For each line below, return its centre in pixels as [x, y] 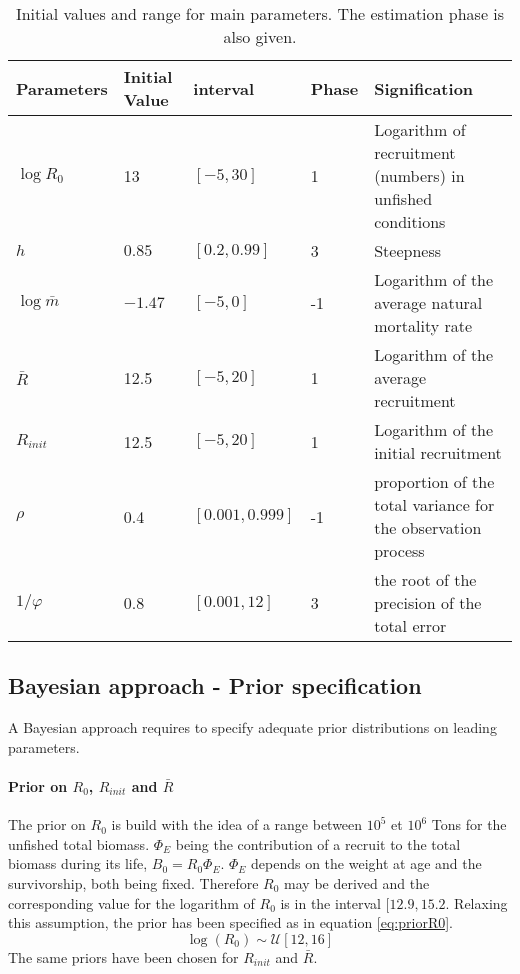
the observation [428, 527]
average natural [428, 302]
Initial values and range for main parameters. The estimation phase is [260, 13]
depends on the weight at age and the [366, 863]
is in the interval [330, 902]
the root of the [425, 579]
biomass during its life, [78, 863]
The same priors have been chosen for [123, 956]
